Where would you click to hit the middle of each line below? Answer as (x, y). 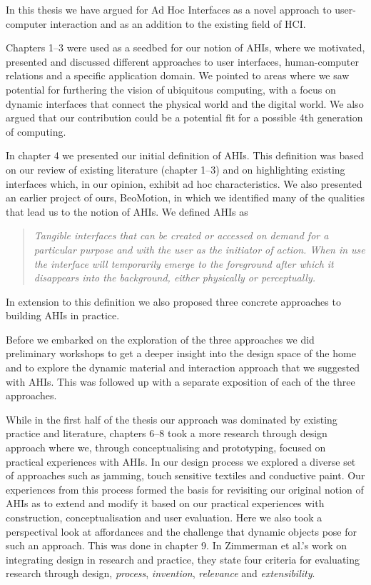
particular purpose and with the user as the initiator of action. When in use (199, 249)
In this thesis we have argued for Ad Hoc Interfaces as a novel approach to (169, 9)
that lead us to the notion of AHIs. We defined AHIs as (127, 211)
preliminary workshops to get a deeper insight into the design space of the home (181, 353)
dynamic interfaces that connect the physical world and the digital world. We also (185, 103)
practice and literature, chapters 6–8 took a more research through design (167, 433)
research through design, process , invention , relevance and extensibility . (161, 573)
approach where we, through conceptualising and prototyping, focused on (166, 447)
